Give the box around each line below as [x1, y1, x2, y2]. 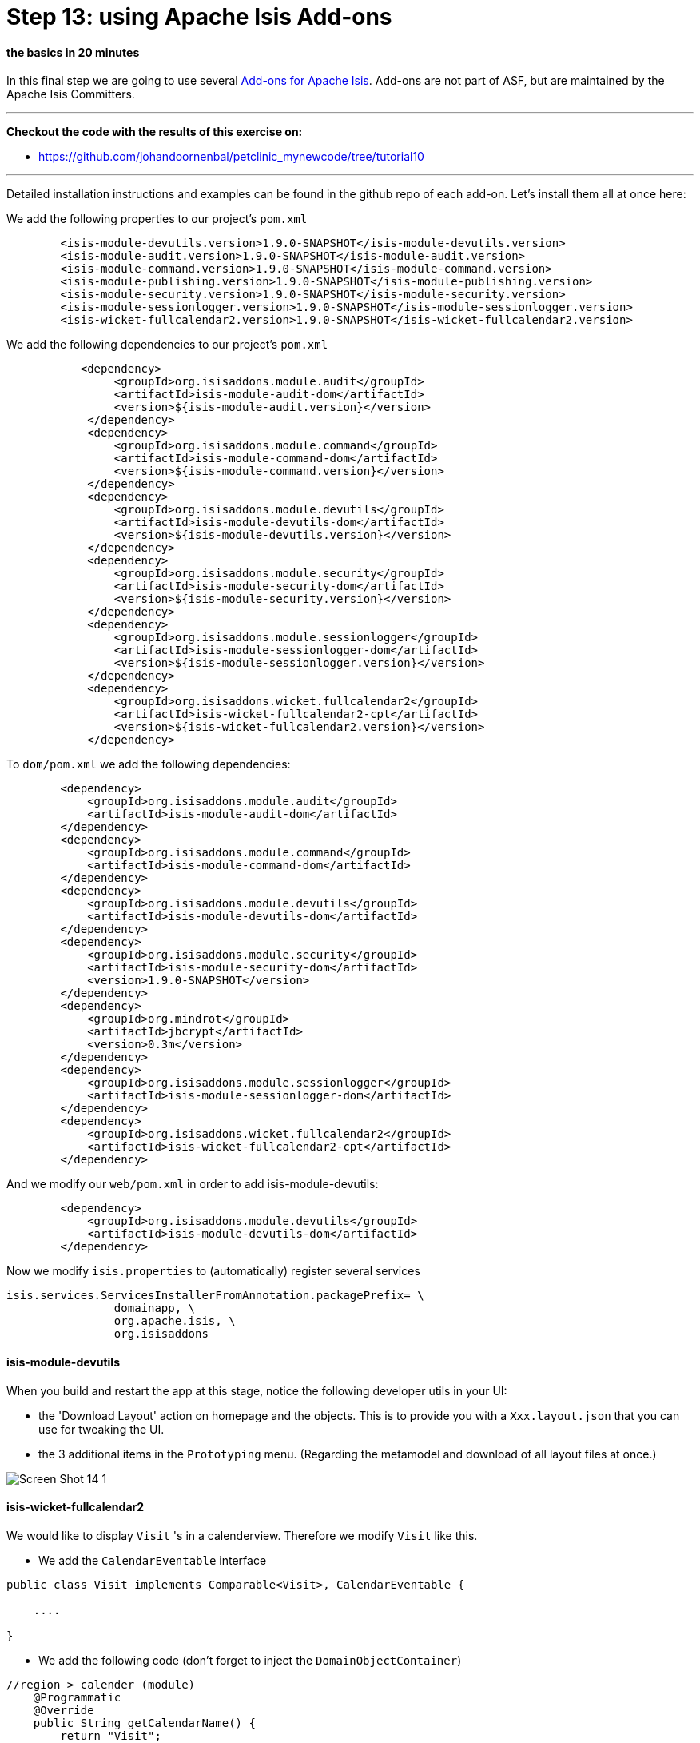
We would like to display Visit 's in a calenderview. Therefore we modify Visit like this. [6, 1528, 478, 1542]
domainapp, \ [113, 1302, 196, 1315]
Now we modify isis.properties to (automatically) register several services [6, 1264, 420, 1278]
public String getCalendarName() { [33, 1716, 256, 1729]
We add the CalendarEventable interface [38, 1553, 267, 1567]
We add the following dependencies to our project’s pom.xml [6, 337, 328, 352]
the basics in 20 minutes [6, 45, 140, 59]
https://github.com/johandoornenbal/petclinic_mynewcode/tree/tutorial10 [38, 150, 424, 164]
